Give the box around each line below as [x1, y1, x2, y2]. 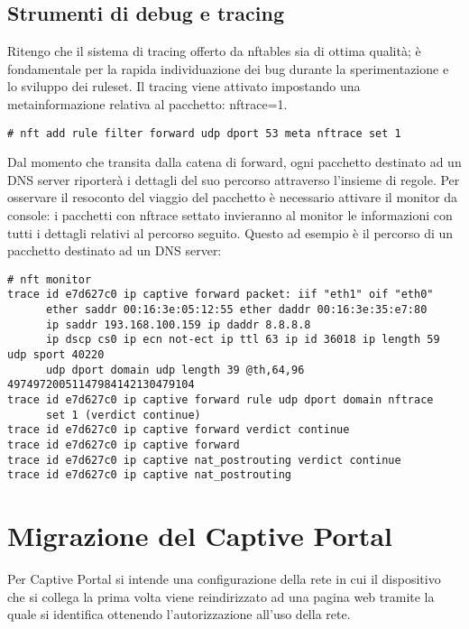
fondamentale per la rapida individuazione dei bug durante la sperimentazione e [7, 59, 449, 78]
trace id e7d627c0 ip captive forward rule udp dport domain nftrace [7, 393, 434, 407]
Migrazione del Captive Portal [7, 517, 392, 554]
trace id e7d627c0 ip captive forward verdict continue [7, 423, 350, 437]
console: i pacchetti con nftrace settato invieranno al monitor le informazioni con [7, 206, 453, 225]
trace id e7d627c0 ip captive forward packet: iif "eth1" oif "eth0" [7, 288, 434, 301]
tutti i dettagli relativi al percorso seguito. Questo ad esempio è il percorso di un [7, 223, 454, 242]
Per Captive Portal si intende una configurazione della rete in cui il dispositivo [7, 569, 441, 588]
